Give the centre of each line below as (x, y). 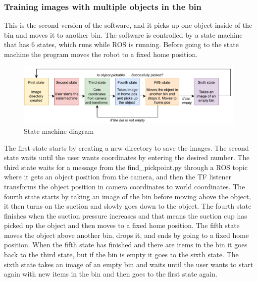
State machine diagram (59, 131)
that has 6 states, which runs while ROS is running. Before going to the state (121, 44)
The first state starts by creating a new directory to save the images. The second (127, 147)
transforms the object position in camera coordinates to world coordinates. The (125, 186)
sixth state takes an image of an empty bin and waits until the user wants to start (129, 264)
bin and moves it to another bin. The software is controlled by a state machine (123, 34)
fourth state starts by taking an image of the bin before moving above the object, (128, 196)
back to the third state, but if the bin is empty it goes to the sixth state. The (121, 254)
